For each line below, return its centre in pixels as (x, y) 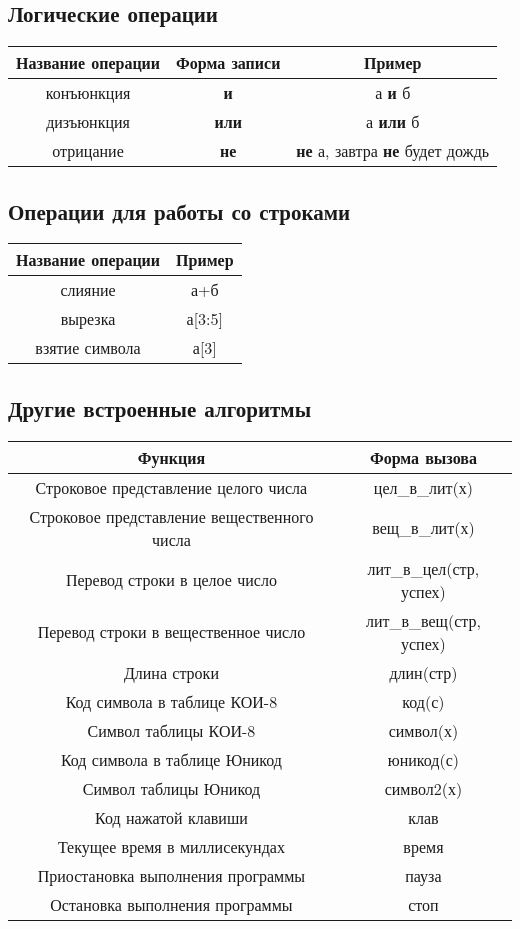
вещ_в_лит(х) (423, 528)
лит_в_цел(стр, (423, 568)
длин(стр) (423, 672)
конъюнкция (88, 93)
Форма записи (228, 63)
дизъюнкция (88, 122)
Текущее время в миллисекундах (171, 846)
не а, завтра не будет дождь (393, 151)
